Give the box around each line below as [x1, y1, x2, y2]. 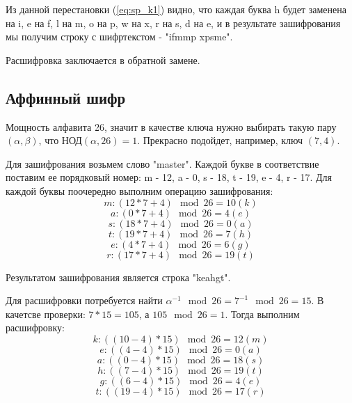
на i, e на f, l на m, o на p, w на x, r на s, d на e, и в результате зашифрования [6, 15, 341, 30]
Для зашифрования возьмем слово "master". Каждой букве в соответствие [6, 156, 319, 171]
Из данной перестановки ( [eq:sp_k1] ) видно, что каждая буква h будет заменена [6, 2, 346, 16]
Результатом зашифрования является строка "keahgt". [6, 269, 231, 284]
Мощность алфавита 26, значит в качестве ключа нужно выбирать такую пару [6, 119, 337, 134]
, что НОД [38, 133, 82, 148]
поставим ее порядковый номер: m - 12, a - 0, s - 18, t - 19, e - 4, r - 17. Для [6, 170, 332, 184]
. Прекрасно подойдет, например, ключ [137, 133, 303, 148]
